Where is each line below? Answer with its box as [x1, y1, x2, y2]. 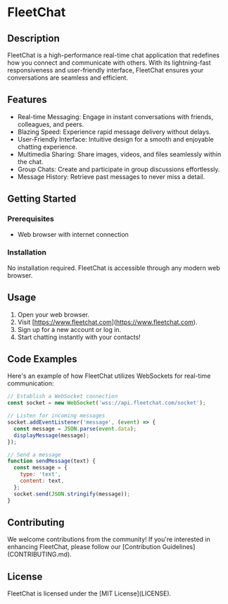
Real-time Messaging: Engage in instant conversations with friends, [17, 112, 213, 121]
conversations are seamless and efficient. [7, 73, 129, 82]
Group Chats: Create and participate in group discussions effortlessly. [17, 165, 220, 173]
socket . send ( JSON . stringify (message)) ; [13, 491, 131, 498]
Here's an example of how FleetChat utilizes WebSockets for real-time [7, 371, 211, 381]
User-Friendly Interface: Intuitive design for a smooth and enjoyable [17, 135, 214, 143]
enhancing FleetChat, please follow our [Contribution [7, 543, 161, 551]
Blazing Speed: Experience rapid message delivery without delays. [17, 128, 211, 136]
